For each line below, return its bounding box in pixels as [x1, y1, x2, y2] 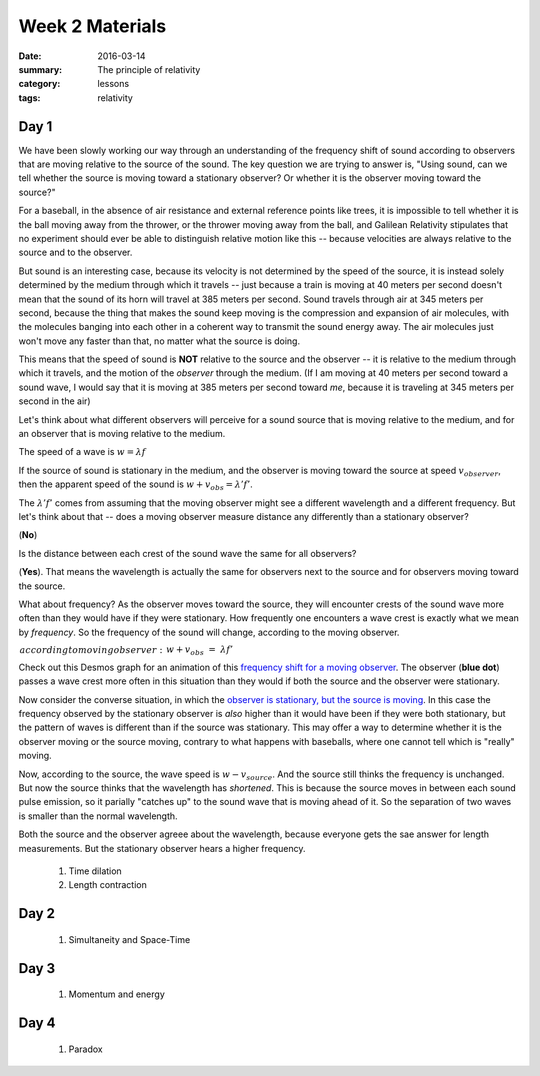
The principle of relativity [97, 63, 201, 75]
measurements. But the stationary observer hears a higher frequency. [18, 842, 306, 854]
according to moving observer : [19, 645, 163, 656]
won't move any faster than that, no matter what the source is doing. [18, 335, 300, 347]
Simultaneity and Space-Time [68, 933, 191, 945]
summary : [18, 63, 63, 75]
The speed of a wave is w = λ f [18, 446, 146, 458]
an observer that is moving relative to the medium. [18, 428, 226, 440]
